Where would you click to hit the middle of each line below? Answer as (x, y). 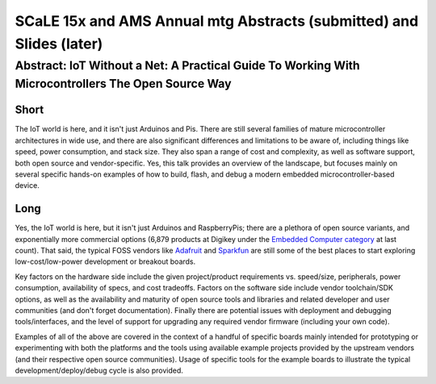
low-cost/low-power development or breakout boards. (105, 261)
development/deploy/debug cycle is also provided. (99, 370)
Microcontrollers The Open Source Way (123, 83)
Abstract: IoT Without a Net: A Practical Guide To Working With (187, 65)
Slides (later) (59, 44)
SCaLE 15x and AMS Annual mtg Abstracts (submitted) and (217, 21)
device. (27, 186)
